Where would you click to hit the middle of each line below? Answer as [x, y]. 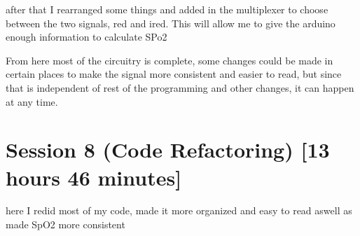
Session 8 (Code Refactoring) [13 [168, 150]
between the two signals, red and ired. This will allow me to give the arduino [171, 23]
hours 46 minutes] [94, 177]
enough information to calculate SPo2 [86, 37]
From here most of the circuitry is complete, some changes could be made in [169, 60]
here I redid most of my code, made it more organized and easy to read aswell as [179, 210]
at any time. [32, 101]
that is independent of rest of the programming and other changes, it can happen [180, 87]
